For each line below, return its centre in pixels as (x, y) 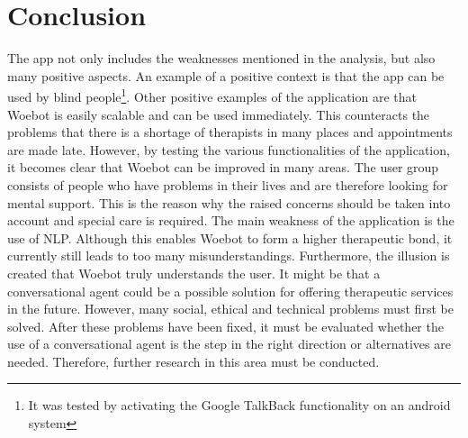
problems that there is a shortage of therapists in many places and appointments (230, 132)
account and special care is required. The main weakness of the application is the (231, 220)
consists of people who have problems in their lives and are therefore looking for (228, 184)
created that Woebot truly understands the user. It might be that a (194, 273)
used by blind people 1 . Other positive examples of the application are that (212, 95)
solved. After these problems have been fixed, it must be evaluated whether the (225, 326)
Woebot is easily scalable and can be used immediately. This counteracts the (219, 114)
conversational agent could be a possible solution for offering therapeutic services (230, 291)
